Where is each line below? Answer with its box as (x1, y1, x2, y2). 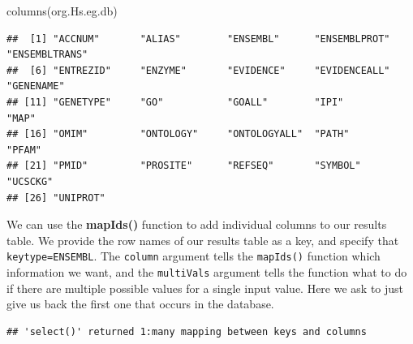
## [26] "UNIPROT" (6, 191, 105, 204)
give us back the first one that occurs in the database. (6, 295, 274, 312)
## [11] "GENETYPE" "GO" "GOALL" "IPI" (6, 96, 344, 108)
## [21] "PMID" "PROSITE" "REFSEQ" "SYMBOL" (6, 160, 361, 172)
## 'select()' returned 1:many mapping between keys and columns (6, 325, 367, 338)
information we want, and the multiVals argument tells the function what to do (6, 263, 407, 280)
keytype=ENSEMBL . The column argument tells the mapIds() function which (6, 247, 381, 264)
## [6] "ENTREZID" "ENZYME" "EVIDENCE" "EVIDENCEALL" (6, 64, 390, 76)
